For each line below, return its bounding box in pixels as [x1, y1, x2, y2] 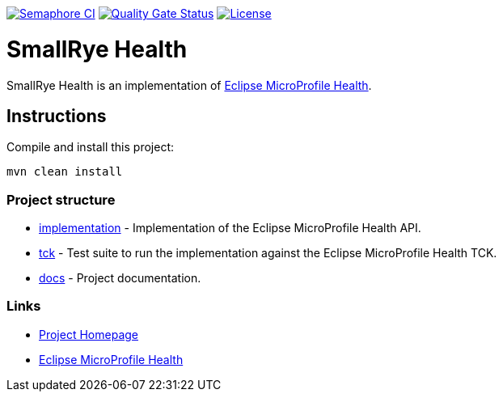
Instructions [6, 105, 107, 126]
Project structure [6, 191, 116, 208]
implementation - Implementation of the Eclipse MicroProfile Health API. [39, 221, 421, 235]
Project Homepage [39, 327, 138, 341]
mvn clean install [6, 165, 123, 179]
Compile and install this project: [6, 140, 175, 155]
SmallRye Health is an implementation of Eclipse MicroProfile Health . [6, 78, 372, 92]
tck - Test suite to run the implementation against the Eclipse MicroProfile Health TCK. [39, 246, 497, 260]
